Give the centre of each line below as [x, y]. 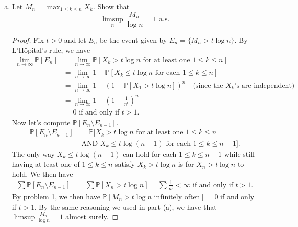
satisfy [125, 164]
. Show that [111, 6]
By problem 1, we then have [56, 196]
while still [239, 154]
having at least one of [46, 164]
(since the [208, 86]
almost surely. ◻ [92, 217]
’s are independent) [265, 86]
